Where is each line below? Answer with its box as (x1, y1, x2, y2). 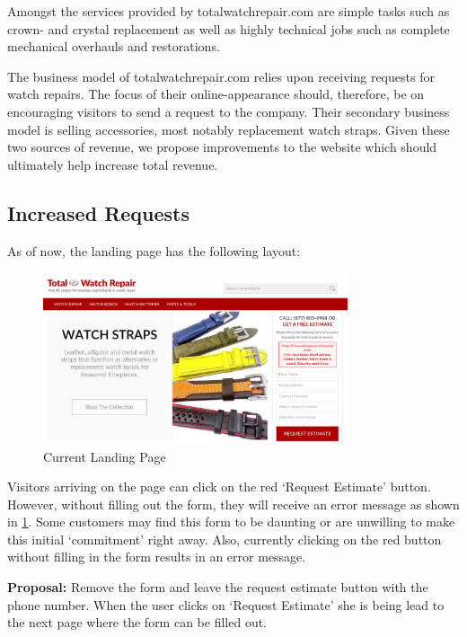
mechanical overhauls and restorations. (7, 37, 220, 56)
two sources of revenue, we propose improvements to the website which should (7, 137, 437, 156)
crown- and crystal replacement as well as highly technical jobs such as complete (7, 19, 450, 38)
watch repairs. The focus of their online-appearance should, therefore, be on (7, 84, 425, 103)
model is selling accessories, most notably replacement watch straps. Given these (7, 119, 450, 138)
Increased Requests (7, 199, 190, 226)
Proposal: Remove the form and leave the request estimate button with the (7, 578, 428, 597)
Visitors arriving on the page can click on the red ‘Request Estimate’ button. (7, 477, 431, 496)
